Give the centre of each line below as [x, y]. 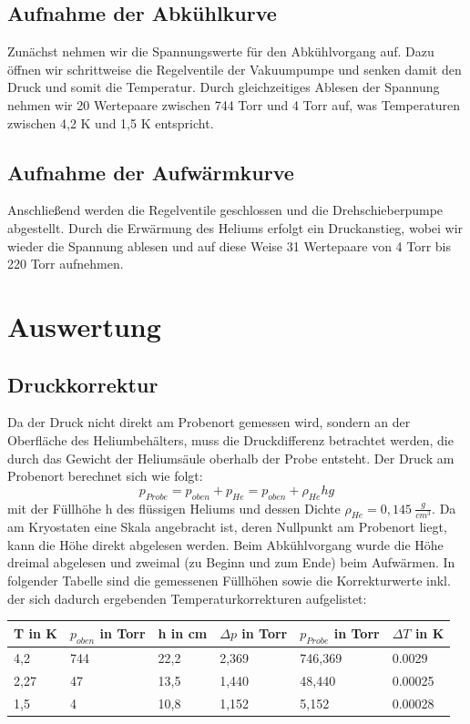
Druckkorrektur [83, 384]
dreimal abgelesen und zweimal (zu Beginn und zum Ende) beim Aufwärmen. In [231, 562]
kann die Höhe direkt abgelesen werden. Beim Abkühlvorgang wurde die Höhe [225, 544]
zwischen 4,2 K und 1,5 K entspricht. [111, 122]
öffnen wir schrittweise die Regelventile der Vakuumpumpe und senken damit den [235, 69]
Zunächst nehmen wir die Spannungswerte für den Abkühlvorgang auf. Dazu [221, 51]
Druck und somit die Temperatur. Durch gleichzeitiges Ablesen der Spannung [224, 87]
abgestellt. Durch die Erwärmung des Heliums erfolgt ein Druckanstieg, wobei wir [235, 227]
